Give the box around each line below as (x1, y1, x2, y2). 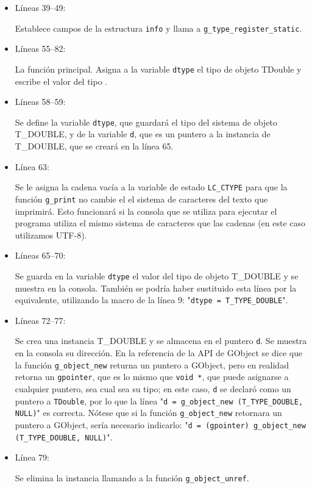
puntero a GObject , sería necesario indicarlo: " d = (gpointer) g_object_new (15, 418, 306, 431)
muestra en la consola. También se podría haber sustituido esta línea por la (15, 281, 297, 294)
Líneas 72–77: (15, 314, 66, 326)
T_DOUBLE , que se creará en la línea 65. (15, 140, 174, 152)
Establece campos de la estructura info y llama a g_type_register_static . (15, 21, 302, 34)
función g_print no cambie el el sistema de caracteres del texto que (15, 192, 268, 205)
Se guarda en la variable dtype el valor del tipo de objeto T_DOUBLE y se (15, 269, 299, 282)
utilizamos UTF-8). (15, 228, 87, 241)
